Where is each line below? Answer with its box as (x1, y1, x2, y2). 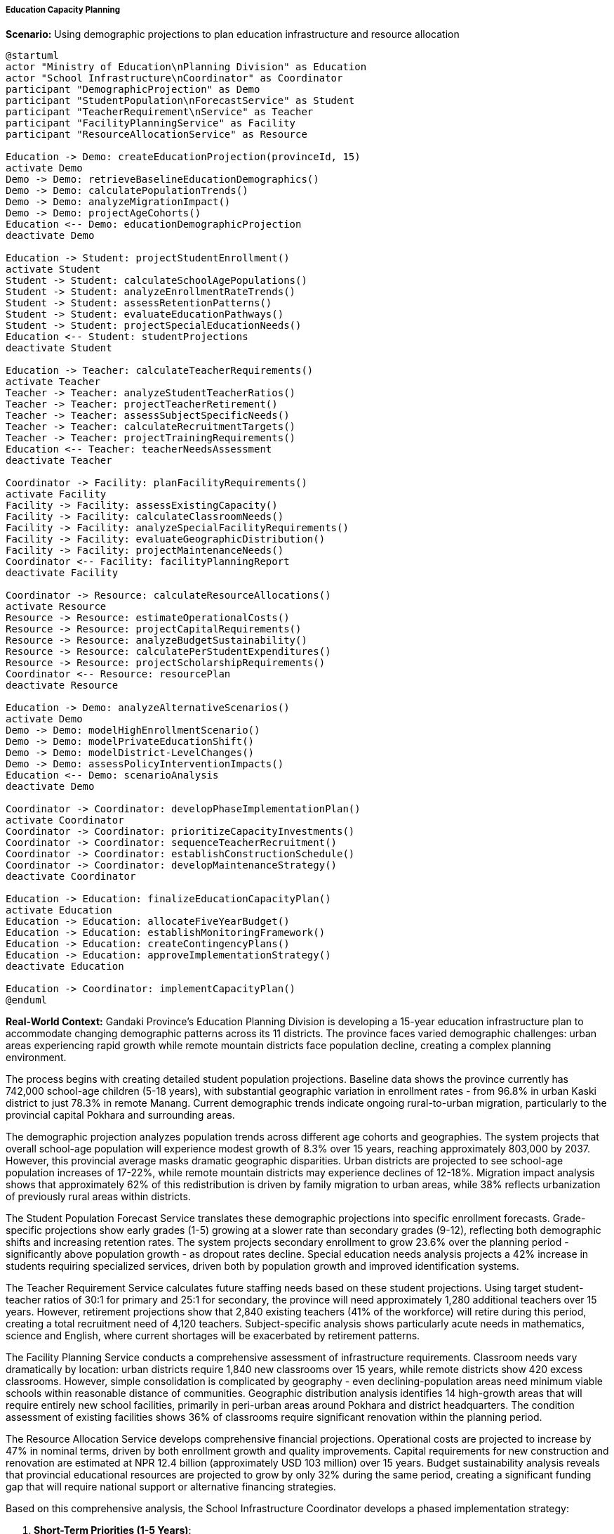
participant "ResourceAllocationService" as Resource (6, 129, 307, 141)
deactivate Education (6, 961, 124, 973)
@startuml (6, 50, 59, 62)
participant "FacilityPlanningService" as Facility (6, 117, 296, 129)
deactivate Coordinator (6, 871, 136, 883)
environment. (6, 1051, 67, 1064)
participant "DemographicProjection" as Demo (6, 84, 260, 96)
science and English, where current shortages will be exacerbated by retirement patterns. (6, 1330, 420, 1342)
